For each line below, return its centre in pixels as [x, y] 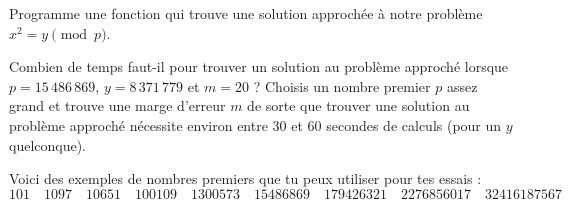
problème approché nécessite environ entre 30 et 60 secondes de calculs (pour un [255, 124]
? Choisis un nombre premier [342, 85]
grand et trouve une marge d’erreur [117, 105]
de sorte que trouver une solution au [358, 105]
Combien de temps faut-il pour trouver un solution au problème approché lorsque [259, 66]
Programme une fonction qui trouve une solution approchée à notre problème [246, 13]
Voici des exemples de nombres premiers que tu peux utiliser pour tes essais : [245, 178]
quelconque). [48, 144]
